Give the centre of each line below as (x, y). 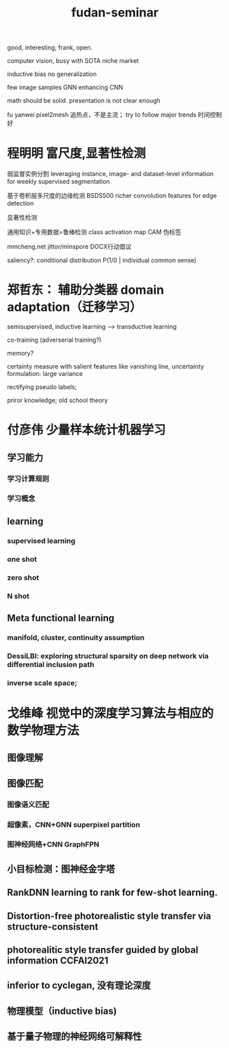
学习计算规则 (28, 479)
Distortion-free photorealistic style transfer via (109, 916)
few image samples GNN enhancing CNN (65, 88)
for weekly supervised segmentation (59, 182)
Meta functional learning (61, 618)
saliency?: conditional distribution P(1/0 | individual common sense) (102, 260)
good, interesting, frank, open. (50, 48)
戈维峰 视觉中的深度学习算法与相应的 (110, 713)
